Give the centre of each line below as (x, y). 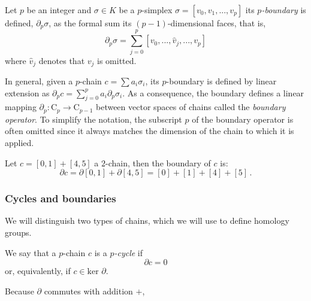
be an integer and (59, 10)
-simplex (157, 10)
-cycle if (129, 252)
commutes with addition (88, 291)
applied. (19, 143)
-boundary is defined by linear (221, 81)
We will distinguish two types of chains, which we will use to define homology (147, 221)
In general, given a (39, 81)
